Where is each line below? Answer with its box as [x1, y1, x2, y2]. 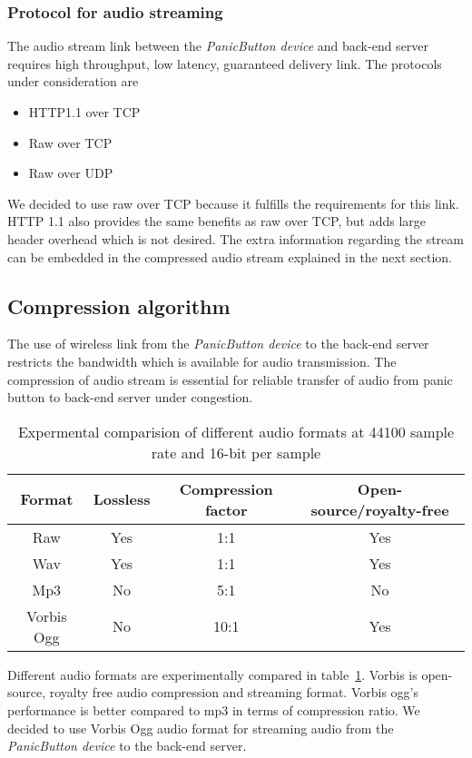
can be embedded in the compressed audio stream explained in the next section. [7, 247, 452, 266]
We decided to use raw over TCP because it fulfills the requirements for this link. [7, 193, 459, 212]
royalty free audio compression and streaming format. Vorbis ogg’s [49, 683, 419, 702]
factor [204, 498, 248, 520]
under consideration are [7, 72, 139, 91]
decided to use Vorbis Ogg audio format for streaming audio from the [7, 718, 394, 737]
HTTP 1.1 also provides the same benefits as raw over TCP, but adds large [7, 212, 427, 231]
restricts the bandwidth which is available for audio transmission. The [7, 351, 397, 370]
